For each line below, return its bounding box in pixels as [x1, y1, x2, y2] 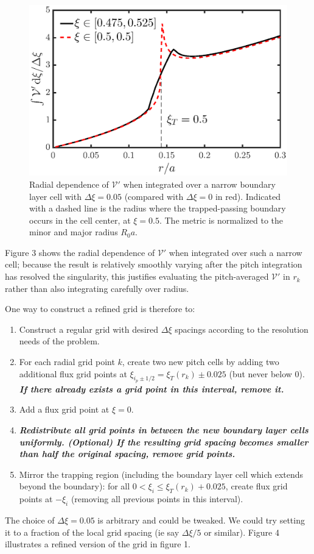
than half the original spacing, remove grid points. [19, 447, 235, 460]
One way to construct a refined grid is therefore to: [5, 302, 195, 315]
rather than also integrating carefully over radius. [5, 282, 189, 294]
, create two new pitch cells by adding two [122, 355, 279, 368]
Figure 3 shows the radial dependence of [5, 246, 155, 258]
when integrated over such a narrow [169, 246, 302, 258]
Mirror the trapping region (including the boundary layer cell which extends [19, 467, 304, 480]
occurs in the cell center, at [29, 213, 131, 226]
